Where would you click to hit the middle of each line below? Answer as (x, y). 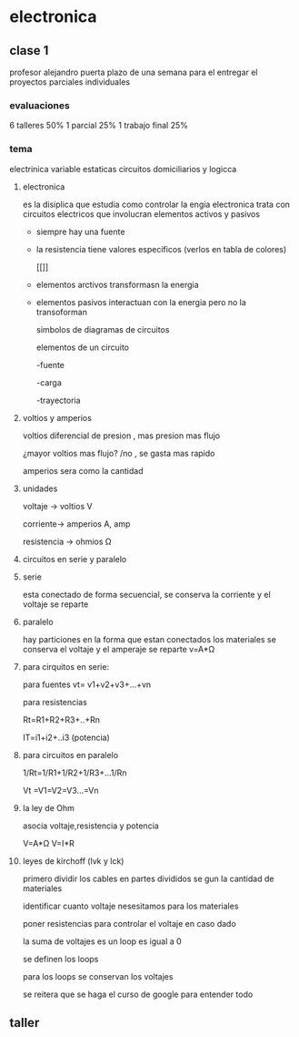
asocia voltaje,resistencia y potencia (90, 826)
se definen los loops (60, 959)
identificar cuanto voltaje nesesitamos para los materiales (130, 906)
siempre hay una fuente (80, 231)
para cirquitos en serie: (66, 666)
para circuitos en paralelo (70, 755)
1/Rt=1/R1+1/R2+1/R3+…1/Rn (75, 773)
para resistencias (55, 702)
